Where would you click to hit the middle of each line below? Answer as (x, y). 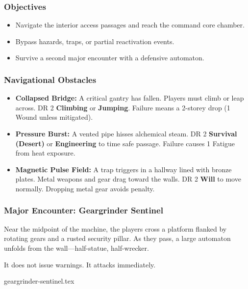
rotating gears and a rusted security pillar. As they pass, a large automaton (117, 238)
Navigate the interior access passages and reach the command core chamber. (130, 25)
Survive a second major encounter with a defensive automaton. (110, 58)
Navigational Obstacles (50, 79)
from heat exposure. (45, 153)
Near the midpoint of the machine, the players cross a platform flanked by (115, 228)
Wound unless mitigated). (54, 117)
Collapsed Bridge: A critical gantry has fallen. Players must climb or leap (130, 98)
